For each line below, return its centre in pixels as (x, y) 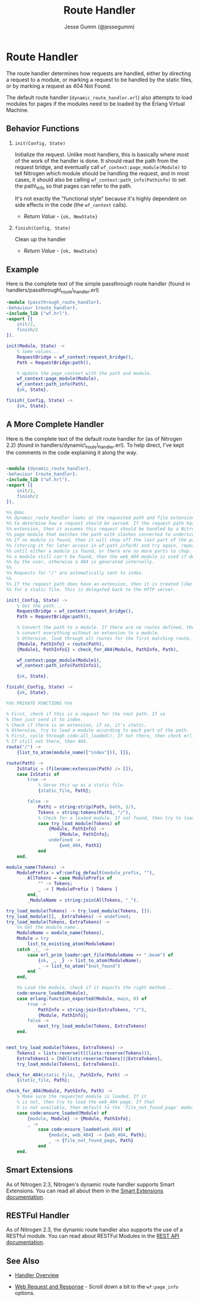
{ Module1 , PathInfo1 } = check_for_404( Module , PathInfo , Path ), (98, 649)
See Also (23, 1261)
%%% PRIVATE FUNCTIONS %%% (39, 703)
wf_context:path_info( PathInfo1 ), (59, 666)
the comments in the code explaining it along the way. (72, 453)
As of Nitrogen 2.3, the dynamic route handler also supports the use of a (94, 1230)
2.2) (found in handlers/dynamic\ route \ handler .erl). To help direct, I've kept (95, 446)
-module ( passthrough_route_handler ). (54, 302)
